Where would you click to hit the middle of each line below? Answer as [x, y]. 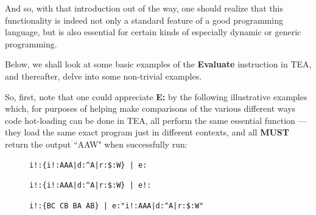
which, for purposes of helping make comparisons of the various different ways [150, 108]
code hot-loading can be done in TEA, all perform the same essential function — [156, 120]
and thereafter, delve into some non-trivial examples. [104, 76]
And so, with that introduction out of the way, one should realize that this [144, 8]
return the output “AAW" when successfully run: [96, 144]
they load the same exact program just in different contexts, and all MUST [147, 132]
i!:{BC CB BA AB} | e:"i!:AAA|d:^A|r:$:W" [117, 206]
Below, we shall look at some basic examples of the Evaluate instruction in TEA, [158, 64]
